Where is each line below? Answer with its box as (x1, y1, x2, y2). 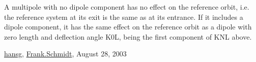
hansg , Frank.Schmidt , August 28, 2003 (4, 48, 127, 59)
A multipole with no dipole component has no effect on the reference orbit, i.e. (4, 2, 249, 12)
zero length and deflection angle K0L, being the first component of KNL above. (4, 31, 252, 42)
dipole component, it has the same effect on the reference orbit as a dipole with (4, 21, 252, 32)
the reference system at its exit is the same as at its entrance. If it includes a (4, 11, 243, 22)
